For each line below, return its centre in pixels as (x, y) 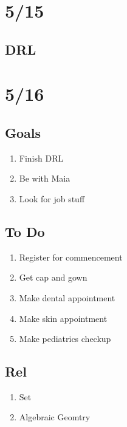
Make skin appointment (63, 318)
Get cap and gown (53, 277)
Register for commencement (71, 257)
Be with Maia (45, 178)
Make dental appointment (67, 297)
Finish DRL (41, 158)
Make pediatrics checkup (65, 339)
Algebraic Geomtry (55, 417)
